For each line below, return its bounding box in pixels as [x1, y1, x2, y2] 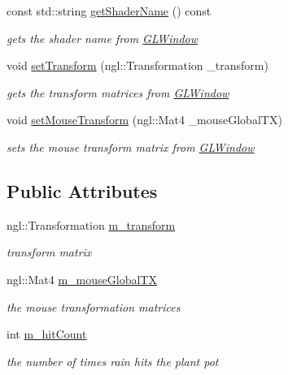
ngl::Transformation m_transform [7, 216, 176, 233]
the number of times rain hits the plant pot [7, 352, 219, 369]
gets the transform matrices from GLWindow [7, 84, 229, 101]
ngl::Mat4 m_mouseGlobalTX [7, 270, 157, 287]
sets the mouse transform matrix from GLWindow [7, 138, 255, 155]
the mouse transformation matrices [7, 298, 181, 315]
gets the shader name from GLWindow [7, 29, 199, 46]
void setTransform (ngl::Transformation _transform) [7, 57, 268, 74]
